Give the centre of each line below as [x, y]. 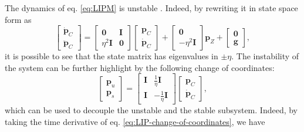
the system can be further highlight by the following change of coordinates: [140, 67]
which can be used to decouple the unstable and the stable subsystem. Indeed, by [151, 110]
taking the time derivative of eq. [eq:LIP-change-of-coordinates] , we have [135, 121]
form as [18, 19]
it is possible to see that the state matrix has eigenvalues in [112, 56]
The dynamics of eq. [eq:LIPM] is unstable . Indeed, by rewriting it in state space [151, 8]
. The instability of [265, 56]
